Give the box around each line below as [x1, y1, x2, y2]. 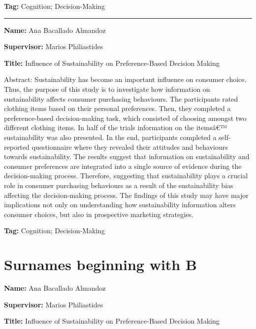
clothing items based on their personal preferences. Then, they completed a [4, 103, 231, 113]
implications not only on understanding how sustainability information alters [4, 199, 236, 210]
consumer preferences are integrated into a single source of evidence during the [4, 161, 242, 171]
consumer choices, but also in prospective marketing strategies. [4, 209, 193, 219]
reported [4, 141, 30, 152]
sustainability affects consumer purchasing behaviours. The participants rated [4, 93, 238, 104]
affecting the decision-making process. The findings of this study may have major [4, 190, 249, 200]
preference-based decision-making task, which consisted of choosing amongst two [4, 112, 247, 123]
